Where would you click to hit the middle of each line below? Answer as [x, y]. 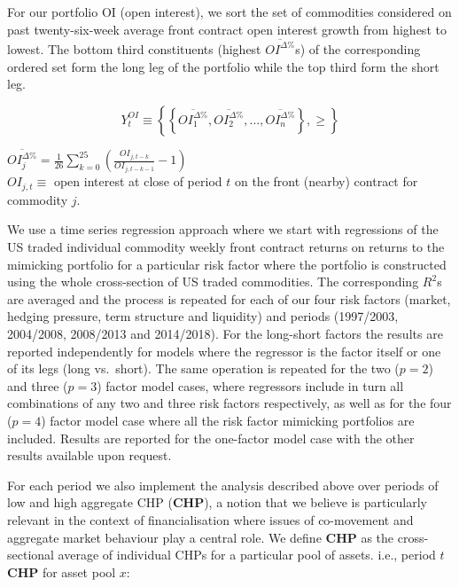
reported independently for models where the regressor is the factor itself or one [224, 351]
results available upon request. [89, 455]
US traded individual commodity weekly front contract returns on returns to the [226, 247]
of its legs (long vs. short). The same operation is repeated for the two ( [203, 368]
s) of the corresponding [358, 48]
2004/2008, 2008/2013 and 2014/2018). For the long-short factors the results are [225, 334]
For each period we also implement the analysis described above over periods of [223, 485]
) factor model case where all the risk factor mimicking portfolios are [228, 420]
